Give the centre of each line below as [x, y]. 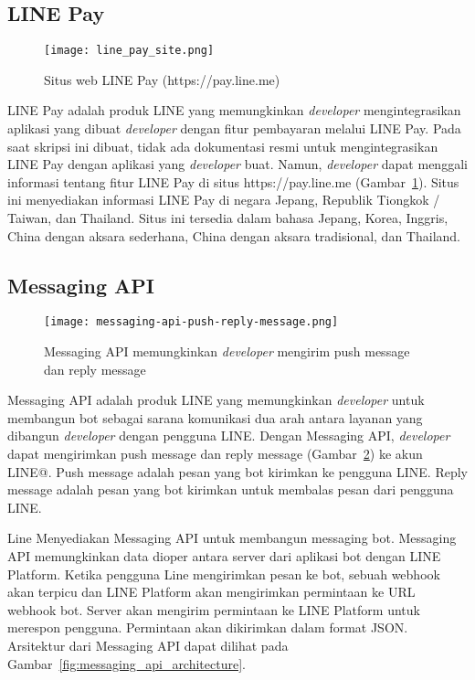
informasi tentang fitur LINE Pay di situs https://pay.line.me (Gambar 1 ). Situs [233, 181]
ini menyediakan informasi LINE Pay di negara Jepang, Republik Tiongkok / [224, 200]
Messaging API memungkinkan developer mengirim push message [227, 351]
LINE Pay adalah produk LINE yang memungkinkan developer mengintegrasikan [234, 110]
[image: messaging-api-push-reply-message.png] [191, 322]
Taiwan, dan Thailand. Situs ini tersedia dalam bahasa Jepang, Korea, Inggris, [228, 218]
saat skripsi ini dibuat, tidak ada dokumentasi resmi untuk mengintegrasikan [223, 146]
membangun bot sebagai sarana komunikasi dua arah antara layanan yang [215, 417]
